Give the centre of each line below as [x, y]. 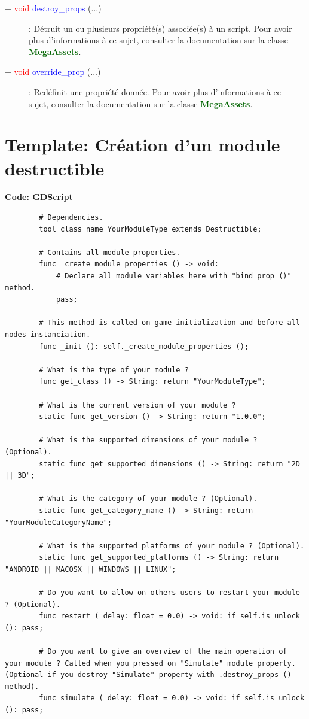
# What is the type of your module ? [114, 370]
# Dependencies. [71, 218]
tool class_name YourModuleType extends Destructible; [150, 229]
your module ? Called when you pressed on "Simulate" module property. [150, 663]
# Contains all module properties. [110, 252]
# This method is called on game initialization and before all [169, 323]
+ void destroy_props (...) [53, 8]
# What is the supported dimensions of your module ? [148, 440]
